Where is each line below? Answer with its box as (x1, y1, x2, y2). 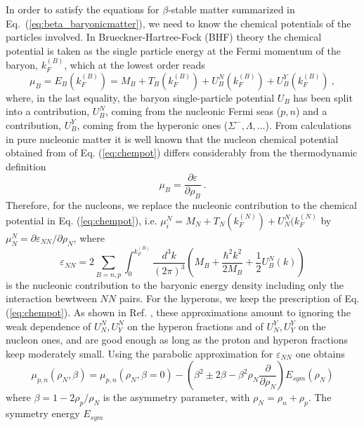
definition (6, 158, 46, 173)
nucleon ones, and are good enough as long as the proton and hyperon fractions (6, 332, 349, 347)
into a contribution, (6, 104, 90, 118)
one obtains (295, 346, 345, 360)
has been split (293, 90, 353, 104)
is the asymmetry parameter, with (103, 390, 250, 405)
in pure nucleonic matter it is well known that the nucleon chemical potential (6, 131, 339, 146)
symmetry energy (6, 406, 80, 421)
